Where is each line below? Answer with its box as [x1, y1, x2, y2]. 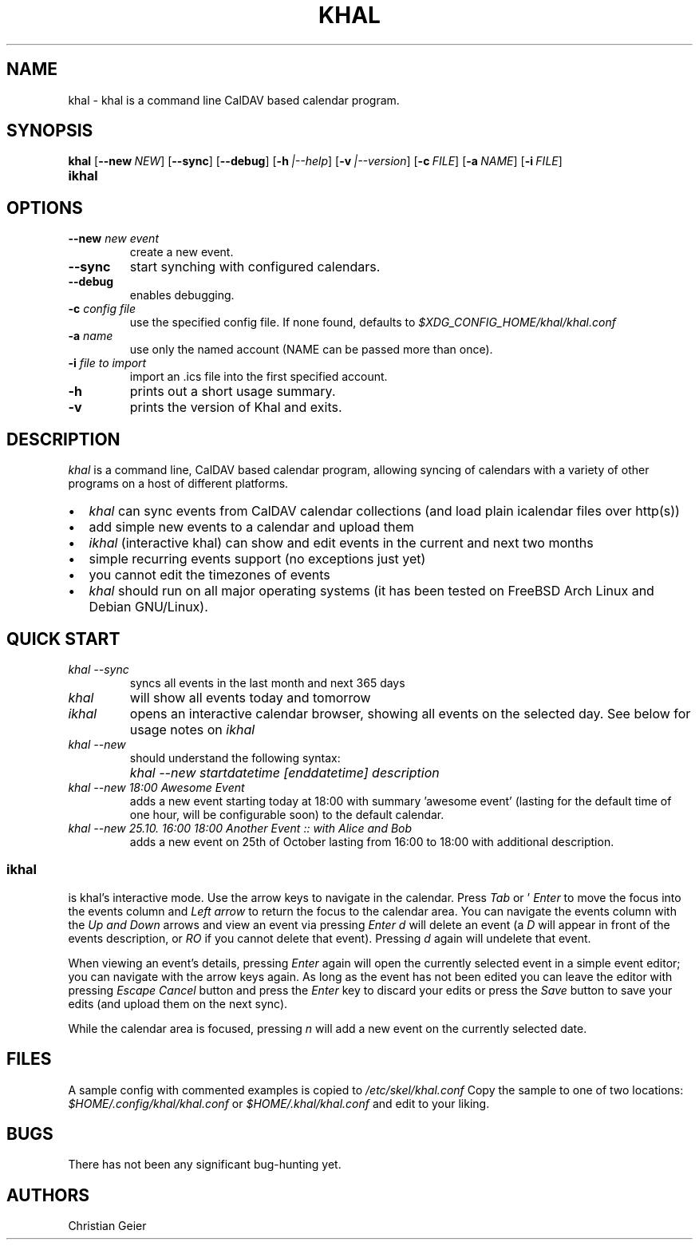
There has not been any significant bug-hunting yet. [68, 1157, 342, 1172]
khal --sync [68, 662, 129, 676]
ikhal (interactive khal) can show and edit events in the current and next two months [89, 535, 594, 552]
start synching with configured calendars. [129, 259, 381, 275]
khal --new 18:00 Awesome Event [68, 780, 245, 794]
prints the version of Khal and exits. [129, 399, 342, 416]
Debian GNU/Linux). [89, 599, 208, 615]
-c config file [68, 302, 136, 316]
